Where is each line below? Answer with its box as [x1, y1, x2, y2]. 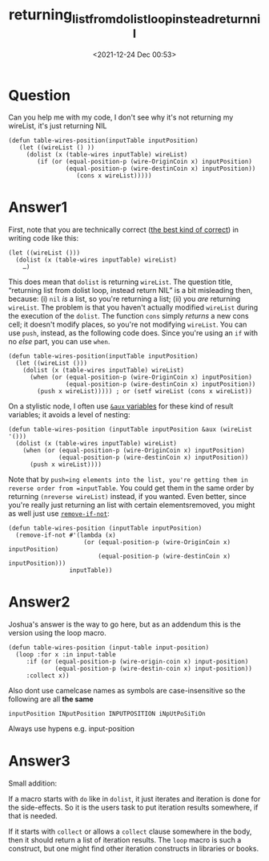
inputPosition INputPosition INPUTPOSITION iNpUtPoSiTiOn [8, 710, 206, 718]
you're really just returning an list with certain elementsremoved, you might [8, 500, 255, 510]
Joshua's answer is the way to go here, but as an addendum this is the [8, 619, 242, 629]
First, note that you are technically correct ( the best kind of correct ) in [8, 225, 239, 234]
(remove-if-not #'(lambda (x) [15, 531, 116, 539]
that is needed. [8, 811, 58, 821]
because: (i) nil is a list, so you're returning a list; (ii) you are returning [8, 294, 241, 304]
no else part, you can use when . [8, 337, 110, 347]
